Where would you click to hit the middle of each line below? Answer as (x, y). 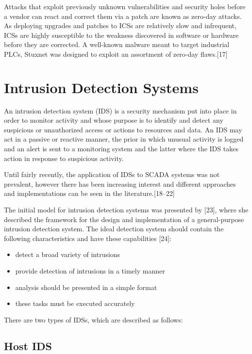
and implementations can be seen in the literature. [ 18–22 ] (89, 193)
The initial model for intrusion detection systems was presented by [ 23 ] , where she (126, 210)
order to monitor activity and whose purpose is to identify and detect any (114, 120)
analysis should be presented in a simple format (86, 287)
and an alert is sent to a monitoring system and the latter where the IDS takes (121, 149)
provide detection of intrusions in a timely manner (90, 271)
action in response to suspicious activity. (64, 158)
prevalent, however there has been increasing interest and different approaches (120, 184)
